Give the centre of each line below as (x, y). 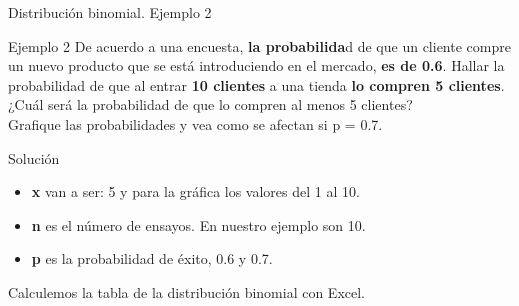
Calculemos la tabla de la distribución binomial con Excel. (187, 291)
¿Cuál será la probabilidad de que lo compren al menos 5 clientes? (210, 104)
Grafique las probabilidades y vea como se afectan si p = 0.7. (195, 123)
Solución (34, 157)
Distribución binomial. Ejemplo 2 (110, 12)
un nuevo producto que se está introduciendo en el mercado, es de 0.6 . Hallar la (256, 65)
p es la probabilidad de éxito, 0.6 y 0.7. (152, 258)
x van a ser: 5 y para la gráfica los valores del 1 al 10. (195, 191)
